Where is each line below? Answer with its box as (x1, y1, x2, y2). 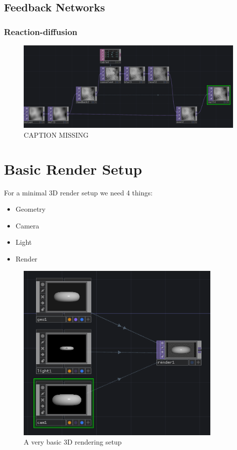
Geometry (15, 204, 46, 214)
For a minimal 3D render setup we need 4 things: (4, 187, 153, 197)
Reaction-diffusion (4, 25, 78, 37)
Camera (15, 220, 39, 230)
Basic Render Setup (4, 158, 142, 179)
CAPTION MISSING (24, 129, 89, 140)
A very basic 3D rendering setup (24, 437, 122, 447)
